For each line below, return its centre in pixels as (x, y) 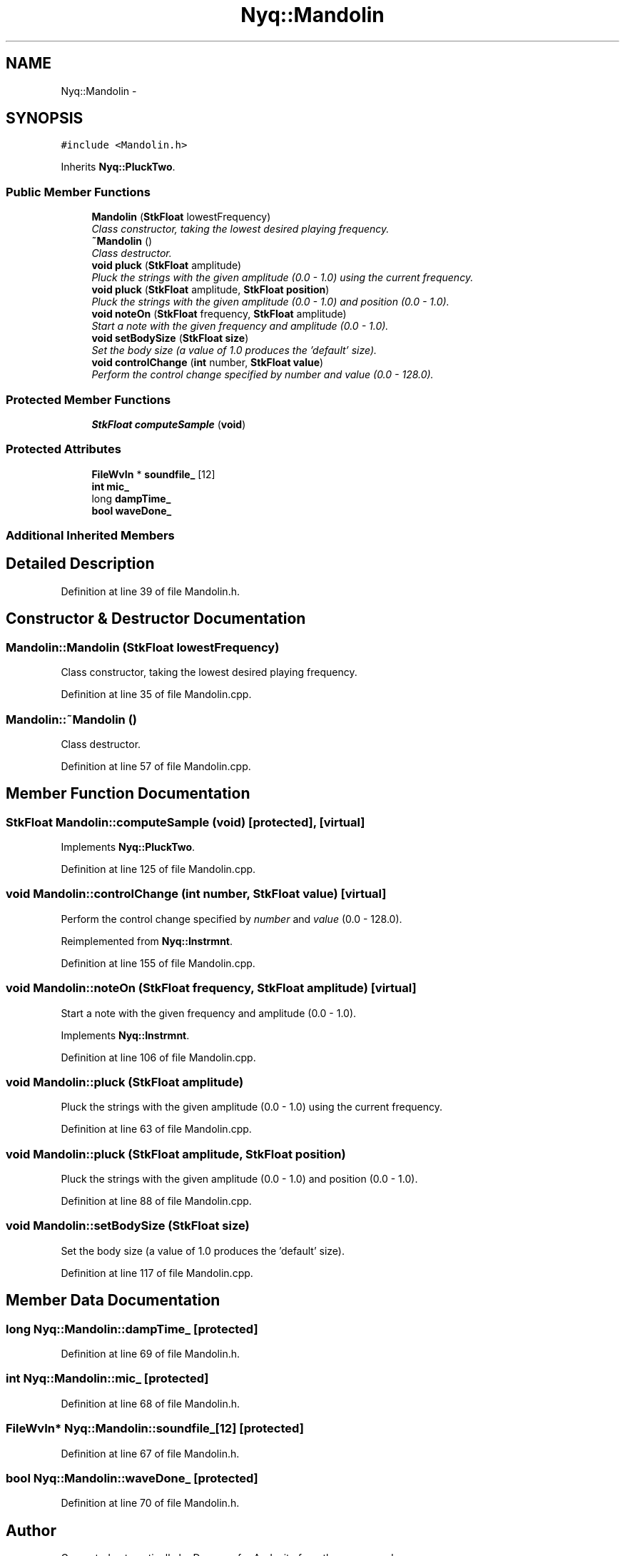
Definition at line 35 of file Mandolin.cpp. (156, 694)
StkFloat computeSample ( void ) (169, 424)
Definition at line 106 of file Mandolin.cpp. (158, 1057)
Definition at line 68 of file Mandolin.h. (150, 1403)
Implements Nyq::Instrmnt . (125, 1035)
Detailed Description (80, 564)
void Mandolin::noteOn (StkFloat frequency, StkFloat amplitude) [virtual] (211, 988)
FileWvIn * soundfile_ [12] (153, 474)
